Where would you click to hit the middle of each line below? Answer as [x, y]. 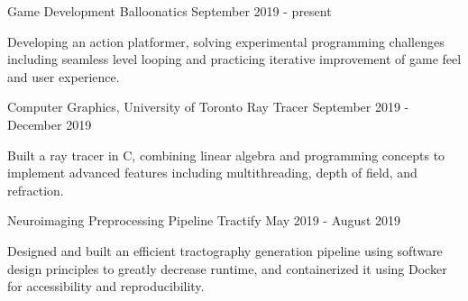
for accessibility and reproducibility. [106, 286]
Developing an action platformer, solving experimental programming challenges [226, 41]
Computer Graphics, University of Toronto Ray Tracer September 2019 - [208, 107]
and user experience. [64, 76]
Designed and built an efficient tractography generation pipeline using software [225, 250]
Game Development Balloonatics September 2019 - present [170, 11]
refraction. [36, 190]
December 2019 [50, 124]
